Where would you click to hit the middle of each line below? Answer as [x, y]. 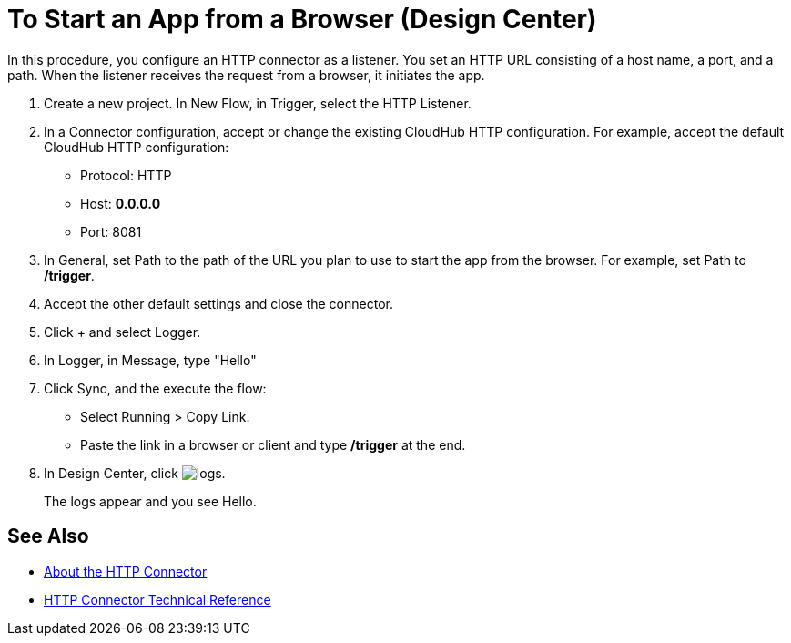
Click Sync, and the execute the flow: [155, 388]
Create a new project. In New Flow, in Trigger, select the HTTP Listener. [258, 103]
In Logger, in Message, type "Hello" [150, 360]
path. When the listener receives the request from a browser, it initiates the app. [246, 75]
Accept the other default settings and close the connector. [218, 303]
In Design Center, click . [135, 473]
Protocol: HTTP [126, 175]
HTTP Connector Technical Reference [157, 599]
